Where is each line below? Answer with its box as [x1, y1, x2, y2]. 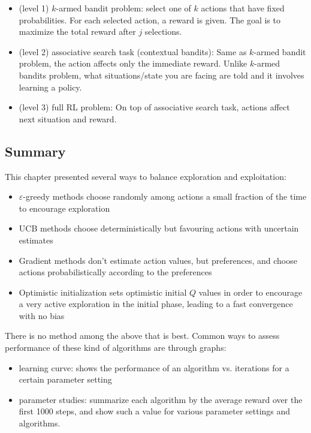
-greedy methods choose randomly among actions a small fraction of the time [23, 190, 307, 203]
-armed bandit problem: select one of [56, 2, 191, 14]
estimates [19, 233, 53, 246]
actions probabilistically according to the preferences [19, 266, 212, 278]
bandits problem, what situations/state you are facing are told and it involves [19, 68, 304, 81]
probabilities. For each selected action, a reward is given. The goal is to [19, 13, 280, 26]
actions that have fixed [201, 2, 285, 14]
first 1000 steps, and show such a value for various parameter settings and [19, 405, 291, 417]
